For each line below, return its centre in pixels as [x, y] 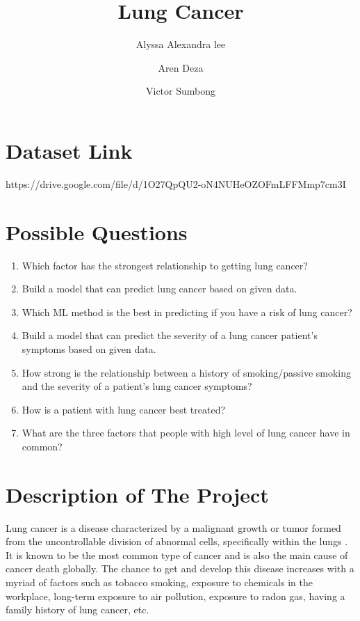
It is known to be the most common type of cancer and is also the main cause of [177, 555]
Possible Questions [97, 231]
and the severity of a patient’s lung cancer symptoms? [137, 386]
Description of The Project [137, 494]
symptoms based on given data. [89, 348]
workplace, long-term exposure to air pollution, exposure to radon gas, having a [175, 596]
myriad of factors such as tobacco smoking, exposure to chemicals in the [159, 582]
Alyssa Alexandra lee [181, 44]
